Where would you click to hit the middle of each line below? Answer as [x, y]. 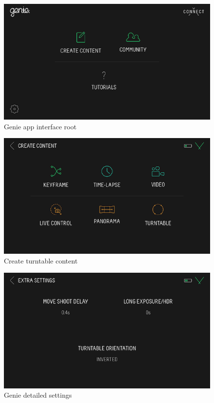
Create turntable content [41, 261]
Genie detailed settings [38, 395]
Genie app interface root [40, 126]
